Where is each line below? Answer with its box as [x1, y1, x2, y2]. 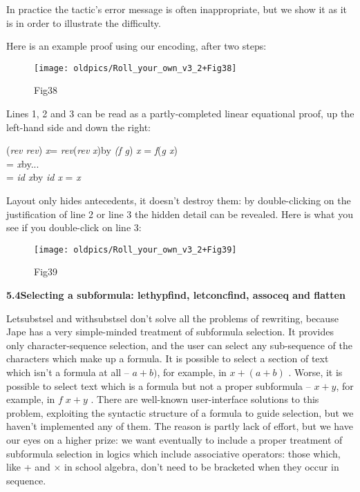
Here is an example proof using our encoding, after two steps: [6, 39, 267, 53]
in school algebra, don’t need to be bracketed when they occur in [64, 460, 339, 474]
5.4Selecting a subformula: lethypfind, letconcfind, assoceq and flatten [6, 288, 345, 302]
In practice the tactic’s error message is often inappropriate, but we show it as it [6, 2, 347, 16]
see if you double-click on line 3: [6, 220, 142, 235]
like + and [6, 460, 50, 474]
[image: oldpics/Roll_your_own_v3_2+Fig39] [34, 244, 237, 255]
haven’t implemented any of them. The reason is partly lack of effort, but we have [6, 419, 353, 433]
